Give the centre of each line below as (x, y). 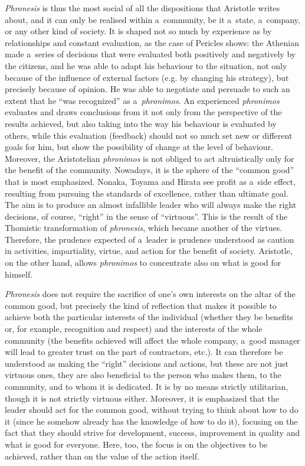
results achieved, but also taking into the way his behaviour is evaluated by (141, 123)
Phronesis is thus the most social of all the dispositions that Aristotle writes (142, 8)
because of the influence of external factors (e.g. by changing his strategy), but (147, 77)
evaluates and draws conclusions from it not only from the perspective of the (143, 112)
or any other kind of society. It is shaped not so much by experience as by (138, 31)
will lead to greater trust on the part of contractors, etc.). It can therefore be (144, 352)
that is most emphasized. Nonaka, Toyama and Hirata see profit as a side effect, (150, 181)
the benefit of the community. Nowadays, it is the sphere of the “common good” (150, 170)
